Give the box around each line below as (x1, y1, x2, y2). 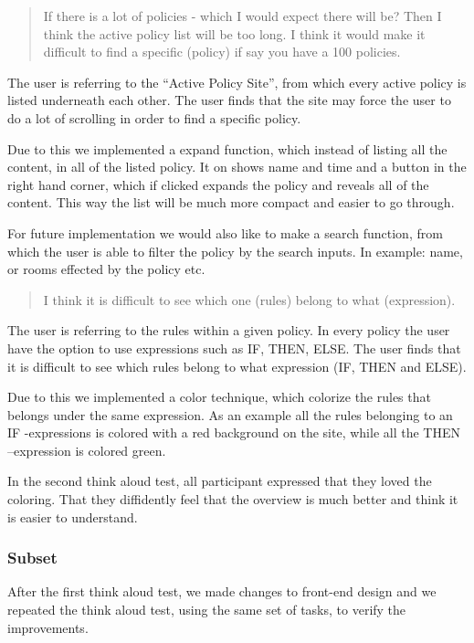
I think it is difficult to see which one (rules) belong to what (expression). (43, 290, 456, 309)
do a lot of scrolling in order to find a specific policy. (7, 108, 301, 127)
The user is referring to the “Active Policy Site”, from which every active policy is (7, 72, 467, 91)
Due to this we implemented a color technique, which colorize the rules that (7, 387, 431, 406)
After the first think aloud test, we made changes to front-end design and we (7, 582, 437, 601)
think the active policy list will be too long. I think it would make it (43, 24, 426, 43)
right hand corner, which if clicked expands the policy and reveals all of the (7, 174, 429, 194)
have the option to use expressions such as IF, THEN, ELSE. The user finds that (7, 338, 461, 357)
